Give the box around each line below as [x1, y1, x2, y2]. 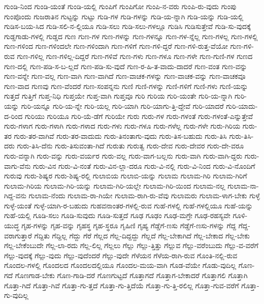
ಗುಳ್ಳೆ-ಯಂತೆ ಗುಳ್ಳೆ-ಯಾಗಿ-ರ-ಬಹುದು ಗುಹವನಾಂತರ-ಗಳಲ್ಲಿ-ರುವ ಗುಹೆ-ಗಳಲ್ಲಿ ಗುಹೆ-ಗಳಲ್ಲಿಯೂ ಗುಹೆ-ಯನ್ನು [4, 200, 253, 210]
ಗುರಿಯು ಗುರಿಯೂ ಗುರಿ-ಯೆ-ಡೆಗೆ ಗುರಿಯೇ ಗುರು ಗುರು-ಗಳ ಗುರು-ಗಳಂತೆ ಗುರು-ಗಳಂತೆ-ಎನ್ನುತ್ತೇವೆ [25, 110, 253, 121]
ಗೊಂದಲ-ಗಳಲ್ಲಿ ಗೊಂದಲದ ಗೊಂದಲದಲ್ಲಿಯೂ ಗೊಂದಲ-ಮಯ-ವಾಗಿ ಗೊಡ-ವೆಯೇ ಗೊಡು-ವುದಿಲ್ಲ [4, 260, 237, 270]
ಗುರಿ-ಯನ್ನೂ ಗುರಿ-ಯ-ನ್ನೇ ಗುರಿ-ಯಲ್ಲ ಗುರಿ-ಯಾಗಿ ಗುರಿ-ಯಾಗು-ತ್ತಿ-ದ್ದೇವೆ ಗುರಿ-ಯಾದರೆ [21, 100, 224, 111]
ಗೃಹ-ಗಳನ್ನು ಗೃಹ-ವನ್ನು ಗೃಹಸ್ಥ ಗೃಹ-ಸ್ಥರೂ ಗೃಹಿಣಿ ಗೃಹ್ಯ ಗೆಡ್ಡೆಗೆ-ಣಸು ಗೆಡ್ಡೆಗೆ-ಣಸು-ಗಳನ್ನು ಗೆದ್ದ [21, 220, 237, 231]
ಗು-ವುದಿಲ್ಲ [4, 290, 28, 300]
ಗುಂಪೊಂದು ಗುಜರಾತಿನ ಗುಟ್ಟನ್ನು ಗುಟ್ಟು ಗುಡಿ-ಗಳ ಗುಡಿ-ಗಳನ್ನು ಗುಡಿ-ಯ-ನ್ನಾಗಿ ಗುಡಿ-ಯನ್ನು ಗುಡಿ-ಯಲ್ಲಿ [4, 11, 244, 21]
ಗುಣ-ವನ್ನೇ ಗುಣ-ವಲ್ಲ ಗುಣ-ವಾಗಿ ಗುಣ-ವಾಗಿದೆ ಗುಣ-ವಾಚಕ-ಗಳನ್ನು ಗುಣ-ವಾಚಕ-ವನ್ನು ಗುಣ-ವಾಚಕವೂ [4, 71, 246, 81]
